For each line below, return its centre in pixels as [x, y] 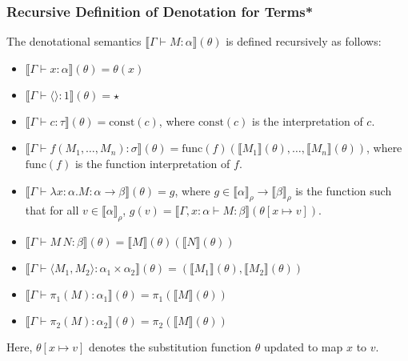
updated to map [303, 347]
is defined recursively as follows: [304, 41]
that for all [52, 210]
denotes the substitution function [170, 347]
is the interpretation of [308, 120]
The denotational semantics [74, 41]
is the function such [344, 190]
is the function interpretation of [152, 163]
